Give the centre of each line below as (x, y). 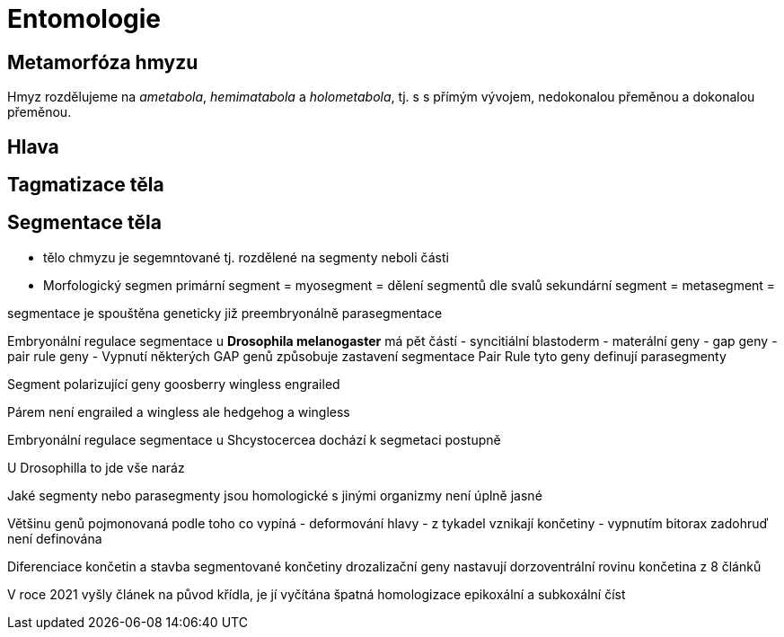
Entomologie (84, 19)
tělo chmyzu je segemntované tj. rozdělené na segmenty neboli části (246, 257)
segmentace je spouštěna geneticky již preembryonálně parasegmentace (225, 313)
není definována (55, 538)
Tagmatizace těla (86, 185)
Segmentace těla (84, 223)
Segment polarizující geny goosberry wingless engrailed (174, 384)
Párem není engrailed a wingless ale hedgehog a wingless (179, 411)
